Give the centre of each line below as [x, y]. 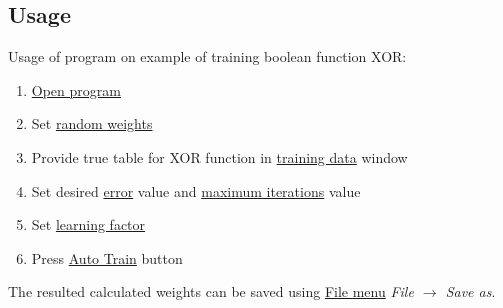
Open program [76, 89]
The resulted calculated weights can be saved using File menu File [211, 291]
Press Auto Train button [107, 257]
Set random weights [92, 123]
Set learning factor [88, 224]
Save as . [470, 291]
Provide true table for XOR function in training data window [219, 156]
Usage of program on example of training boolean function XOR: [207, 56]
